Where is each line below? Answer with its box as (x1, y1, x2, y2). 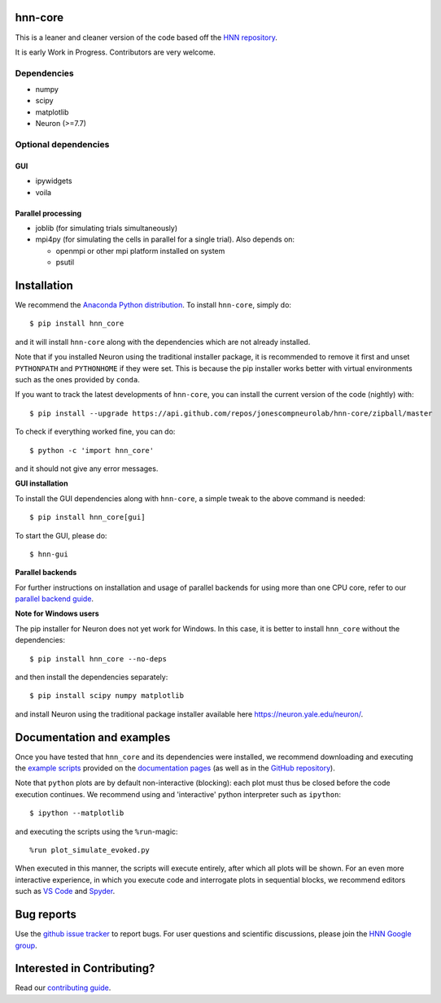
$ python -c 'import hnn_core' (29, 446, 155, 455)
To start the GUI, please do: (15, 530, 107, 540)
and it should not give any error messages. (15, 464, 159, 473)
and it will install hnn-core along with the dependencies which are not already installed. (15, 337, 311, 347)
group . (15, 940, 37, 950)
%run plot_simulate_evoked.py (29, 846, 151, 855)
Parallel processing (15, 208, 82, 218)
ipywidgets (35, 176, 72, 186)
